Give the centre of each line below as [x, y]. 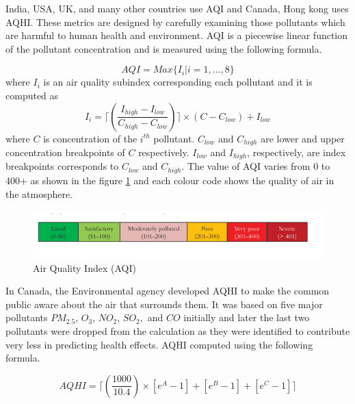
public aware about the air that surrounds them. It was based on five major [164, 304]
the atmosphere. [39, 193]
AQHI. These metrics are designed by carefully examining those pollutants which [175, 22]
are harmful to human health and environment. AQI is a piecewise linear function [177, 35]
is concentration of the [90, 138]
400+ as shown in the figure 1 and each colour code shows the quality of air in [170, 180]
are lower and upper [303, 138]
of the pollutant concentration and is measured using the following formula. [164, 48]
